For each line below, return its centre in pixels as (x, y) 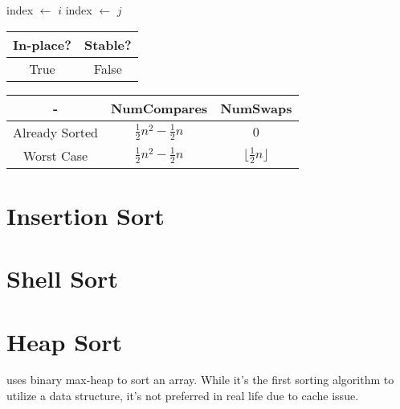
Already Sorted (55, 132)
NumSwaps (256, 108)
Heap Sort (65, 341)
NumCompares (159, 108)
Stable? (108, 44)
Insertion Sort (86, 215)
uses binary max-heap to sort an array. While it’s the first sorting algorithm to (200, 380)
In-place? (42, 44)
